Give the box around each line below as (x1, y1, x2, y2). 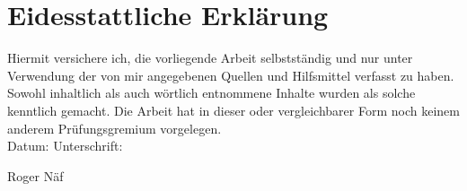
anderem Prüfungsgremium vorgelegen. (7, 118, 222, 137)
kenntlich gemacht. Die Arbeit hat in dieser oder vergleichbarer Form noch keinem (7, 100, 460, 119)
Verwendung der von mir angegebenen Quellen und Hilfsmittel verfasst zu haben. (7, 65, 454, 84)
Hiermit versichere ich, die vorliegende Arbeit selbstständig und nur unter (7, 48, 413, 67)
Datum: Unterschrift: (7, 136, 123, 155)
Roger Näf (7, 166, 64, 185)
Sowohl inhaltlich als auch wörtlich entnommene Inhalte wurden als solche (7, 83, 416, 102)
